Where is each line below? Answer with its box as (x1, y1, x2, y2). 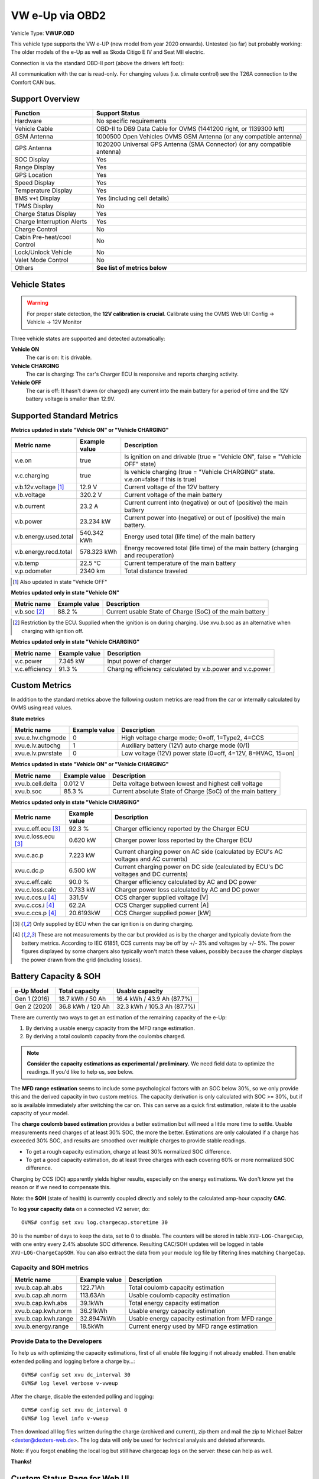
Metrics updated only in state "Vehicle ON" (11, 589, 120, 596)
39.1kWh (80, 1299, 103, 1307)
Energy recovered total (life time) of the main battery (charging (124, 544, 298, 552)
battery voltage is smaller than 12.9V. (25, 395, 116, 402)
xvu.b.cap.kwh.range (14, 1314, 74, 1322)
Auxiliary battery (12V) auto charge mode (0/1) (121, 741, 250, 750)
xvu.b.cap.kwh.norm (14, 1306, 72, 1315)
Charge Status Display (14, 210, 77, 218)
